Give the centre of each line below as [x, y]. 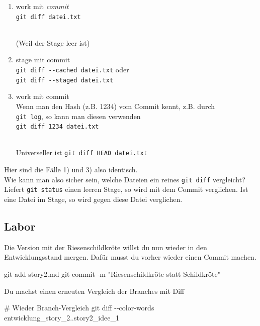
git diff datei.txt [48, 17]
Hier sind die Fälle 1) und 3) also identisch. [71, 170]
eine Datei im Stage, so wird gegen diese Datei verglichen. [93, 199]
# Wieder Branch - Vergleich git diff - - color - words [79, 308]
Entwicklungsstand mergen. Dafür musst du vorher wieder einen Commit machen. [130, 257]
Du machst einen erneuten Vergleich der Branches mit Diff [94, 291]
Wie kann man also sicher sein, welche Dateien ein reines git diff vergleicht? [125, 179]
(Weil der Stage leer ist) [53, 42]
